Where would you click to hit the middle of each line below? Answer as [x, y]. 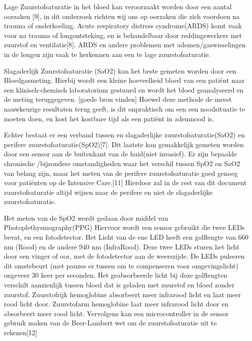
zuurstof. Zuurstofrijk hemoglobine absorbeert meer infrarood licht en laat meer [123, 294]
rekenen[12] [21, 332]
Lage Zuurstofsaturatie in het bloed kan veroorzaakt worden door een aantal [118, 6]
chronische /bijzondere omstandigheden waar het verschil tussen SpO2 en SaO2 [122, 163]
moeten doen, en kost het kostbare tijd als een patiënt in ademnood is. [109, 118]
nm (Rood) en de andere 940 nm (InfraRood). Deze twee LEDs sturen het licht [122, 246]
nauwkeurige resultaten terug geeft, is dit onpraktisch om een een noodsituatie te [125, 108]
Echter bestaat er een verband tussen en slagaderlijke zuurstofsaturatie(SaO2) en [124, 135]
